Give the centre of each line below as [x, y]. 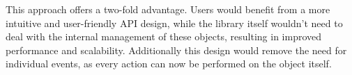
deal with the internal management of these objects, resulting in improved [164, 36]
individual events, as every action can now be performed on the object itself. [169, 64]
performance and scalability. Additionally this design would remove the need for [176, 50]
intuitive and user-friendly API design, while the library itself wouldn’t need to [174, 23]
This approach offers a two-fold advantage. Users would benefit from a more [168, 9]
